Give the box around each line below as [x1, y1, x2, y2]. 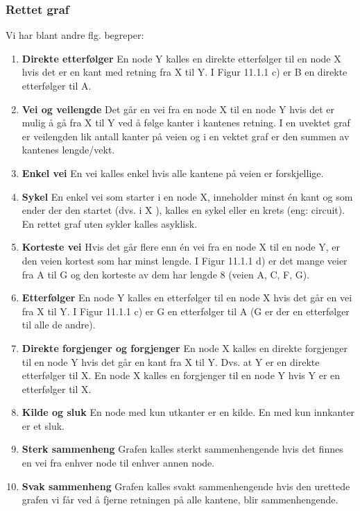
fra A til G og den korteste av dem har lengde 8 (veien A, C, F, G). [22, 267, 310, 281]
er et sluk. [22, 418, 65, 433]
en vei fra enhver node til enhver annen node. [22, 455, 215, 470]
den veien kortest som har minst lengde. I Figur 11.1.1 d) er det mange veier [22, 253, 348, 267]
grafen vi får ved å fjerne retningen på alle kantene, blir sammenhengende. [22, 492, 338, 507]
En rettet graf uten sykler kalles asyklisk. [22, 216, 198, 231]
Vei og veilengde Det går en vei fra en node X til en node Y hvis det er [22, 101, 334, 116]
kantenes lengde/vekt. [22, 142, 115, 157]
